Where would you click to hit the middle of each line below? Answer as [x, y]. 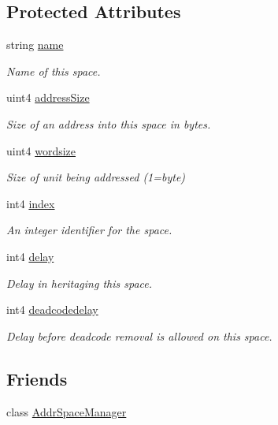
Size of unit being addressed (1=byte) [96, 177]
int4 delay [30, 256]
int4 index [31, 203]
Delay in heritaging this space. [80, 283]
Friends [37, 378]
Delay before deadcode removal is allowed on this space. [139, 336]
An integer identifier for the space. [89, 230]
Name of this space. [54, 71]
